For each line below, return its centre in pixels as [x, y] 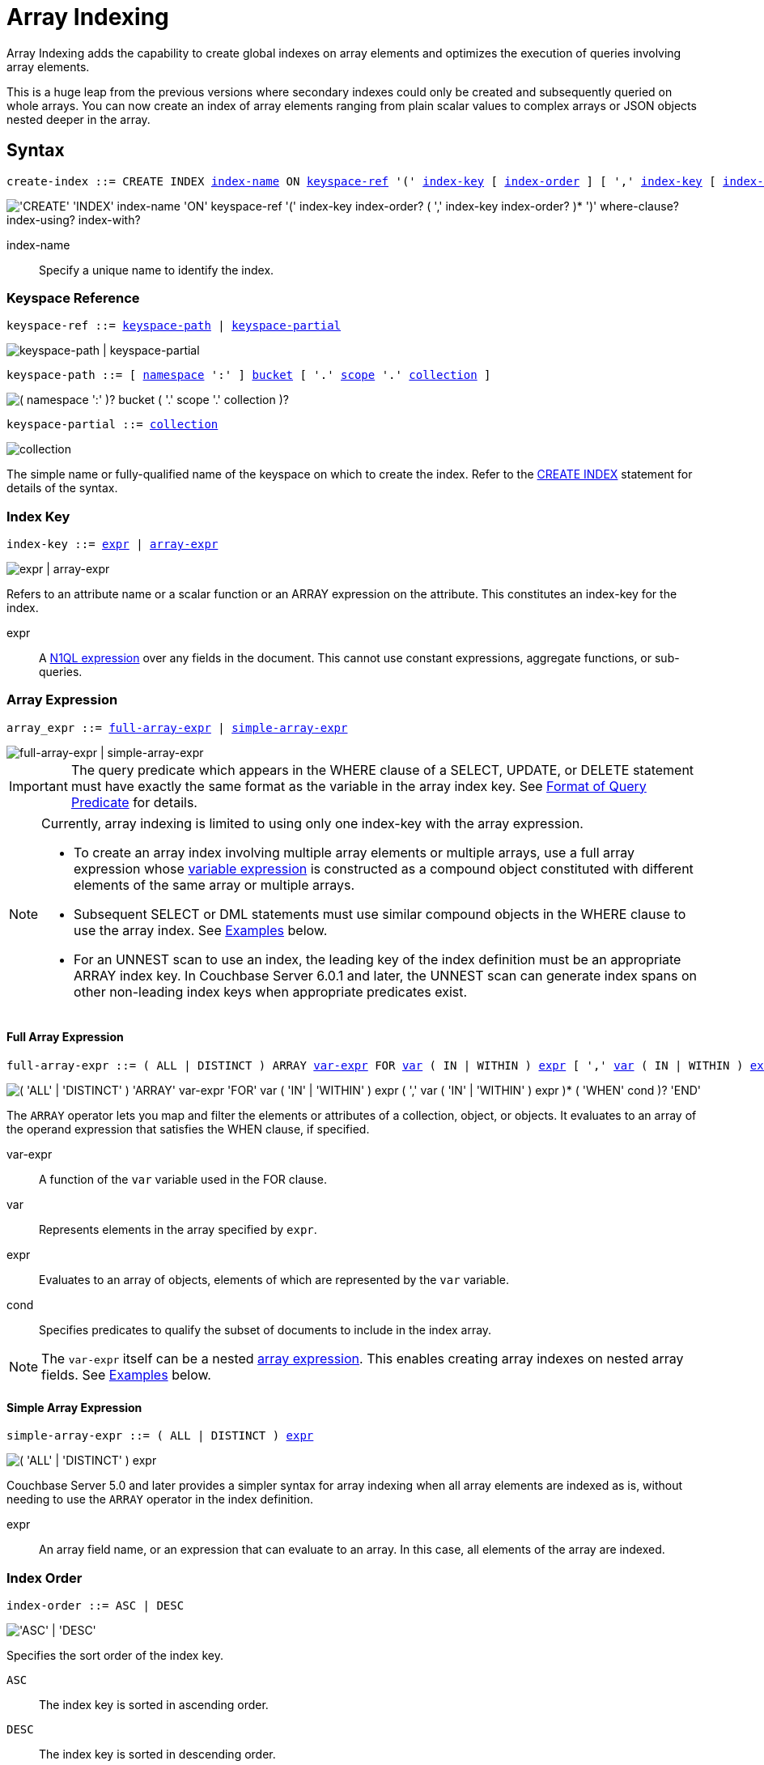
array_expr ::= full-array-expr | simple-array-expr [177, 727]
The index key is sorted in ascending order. [154, 1705]
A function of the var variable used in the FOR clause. [183, 1180]
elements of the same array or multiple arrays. [214, 885]
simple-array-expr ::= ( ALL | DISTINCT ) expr [160, 1436]
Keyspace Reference [73, 298]
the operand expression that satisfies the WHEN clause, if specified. [188, 1129]
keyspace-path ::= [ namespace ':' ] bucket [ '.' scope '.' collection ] [249, 375]
